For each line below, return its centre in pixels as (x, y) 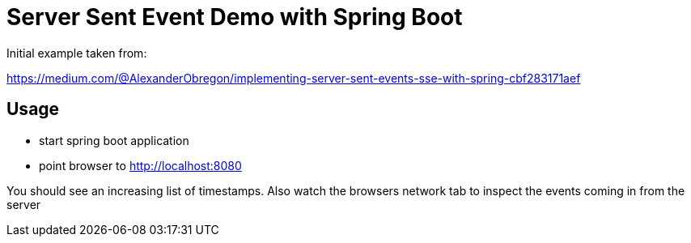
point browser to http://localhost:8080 (140, 165)
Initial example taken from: (77, 53)
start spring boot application (114, 140)
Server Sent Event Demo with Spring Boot (235, 17)
